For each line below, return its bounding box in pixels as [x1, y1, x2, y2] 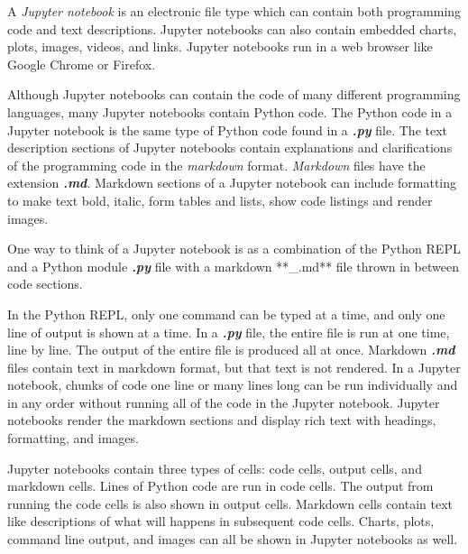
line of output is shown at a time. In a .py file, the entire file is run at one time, [7, 322, 450, 341]
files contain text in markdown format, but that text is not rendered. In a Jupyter [7, 357, 461, 376]
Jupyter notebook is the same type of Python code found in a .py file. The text [7, 120, 448, 139]
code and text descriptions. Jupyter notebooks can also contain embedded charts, [7, 19, 457, 38]
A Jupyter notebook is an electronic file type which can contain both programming [7, 2, 462, 20]
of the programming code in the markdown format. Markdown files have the [7, 155, 426, 174]
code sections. [7, 274, 83, 293]
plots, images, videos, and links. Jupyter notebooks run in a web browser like [7, 37, 433, 56]
